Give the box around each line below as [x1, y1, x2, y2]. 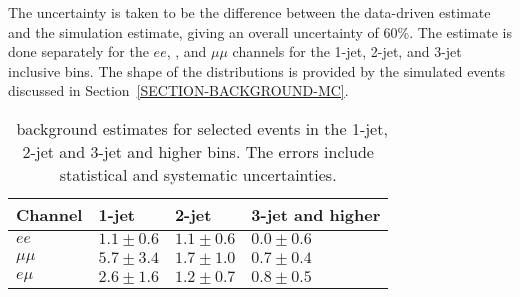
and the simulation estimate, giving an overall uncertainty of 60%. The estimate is [8, 21, 512, 42]
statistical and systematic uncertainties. [59, 162, 337, 186]
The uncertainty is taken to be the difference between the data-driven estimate [8, 2, 491, 22]
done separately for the [8, 41, 149, 62]
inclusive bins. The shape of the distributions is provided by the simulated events [8, 60, 505, 81]
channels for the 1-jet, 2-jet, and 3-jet [232, 41, 462, 62]
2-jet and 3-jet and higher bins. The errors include [22, 139, 374, 163]
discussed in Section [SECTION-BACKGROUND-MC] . [8, 80, 349, 101]
